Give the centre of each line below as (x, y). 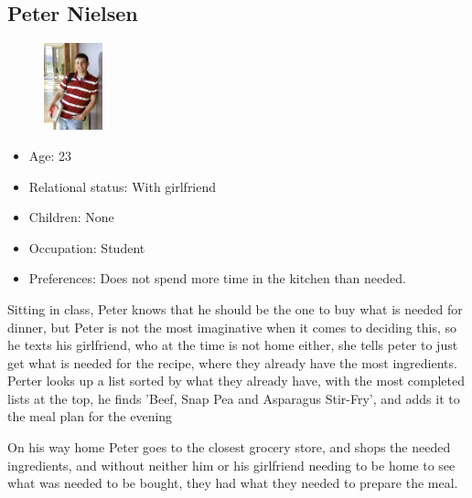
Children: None (71, 217)
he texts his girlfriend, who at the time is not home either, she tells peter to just (233, 345)
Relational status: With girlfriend (123, 186)
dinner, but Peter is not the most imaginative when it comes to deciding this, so (232, 327)
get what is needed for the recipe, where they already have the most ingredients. (232, 362)
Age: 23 (50, 155)
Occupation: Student (87, 247)
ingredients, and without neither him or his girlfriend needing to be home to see (231, 465)
